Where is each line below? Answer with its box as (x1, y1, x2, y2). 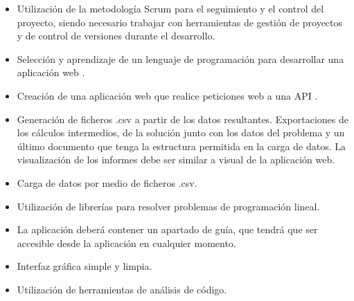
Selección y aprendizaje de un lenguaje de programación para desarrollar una (17, 51, 344, 66)
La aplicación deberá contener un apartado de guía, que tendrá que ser (17, 222, 318, 237)
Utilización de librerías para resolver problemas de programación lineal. (17, 199, 320, 213)
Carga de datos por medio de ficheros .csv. (17, 175, 197, 190)
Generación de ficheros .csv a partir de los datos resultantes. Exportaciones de (17, 111, 349, 126)
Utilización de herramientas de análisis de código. (17, 282, 227, 296)
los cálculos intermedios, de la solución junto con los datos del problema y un (17, 125, 345, 140)
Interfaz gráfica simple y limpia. (17, 259, 152, 273)
